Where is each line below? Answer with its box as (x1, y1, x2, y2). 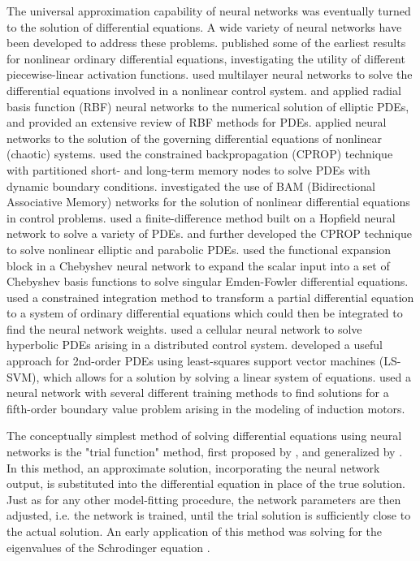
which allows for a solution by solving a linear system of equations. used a (43, 368, 412, 385)
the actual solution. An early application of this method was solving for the (6, 523, 383, 539)
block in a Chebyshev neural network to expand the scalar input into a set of (6, 257, 390, 274)
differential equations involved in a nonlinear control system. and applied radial (6, 81, 401, 98)
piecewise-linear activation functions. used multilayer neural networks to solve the (6, 66, 413, 83)
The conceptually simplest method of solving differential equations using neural (6, 427, 402, 444)
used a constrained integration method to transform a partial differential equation (6, 288, 414, 305)
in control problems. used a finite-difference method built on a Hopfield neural (6, 209, 396, 226)
